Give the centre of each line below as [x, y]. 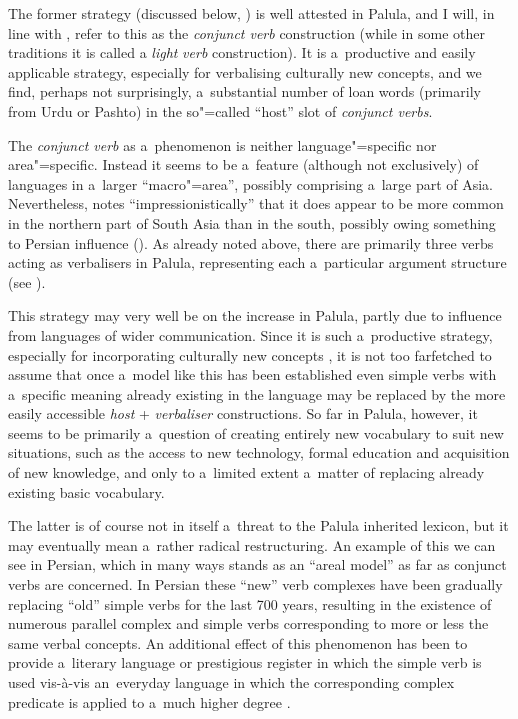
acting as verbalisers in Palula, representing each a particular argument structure [257, 262]
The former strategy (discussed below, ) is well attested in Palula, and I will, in [251, 13]
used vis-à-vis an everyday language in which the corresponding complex [231, 682]
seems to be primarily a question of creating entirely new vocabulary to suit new [256, 432]
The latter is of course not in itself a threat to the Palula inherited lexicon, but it [258, 525]
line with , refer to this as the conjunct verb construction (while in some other [246, 32]
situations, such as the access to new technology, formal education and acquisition [259, 452]
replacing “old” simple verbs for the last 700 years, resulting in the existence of [250, 603]
